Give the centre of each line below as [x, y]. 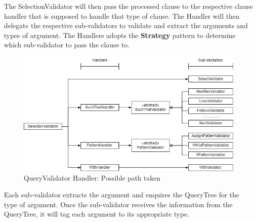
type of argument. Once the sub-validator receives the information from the [118, 204]
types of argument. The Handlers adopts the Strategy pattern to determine [120, 35]
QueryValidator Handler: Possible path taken [92, 178]
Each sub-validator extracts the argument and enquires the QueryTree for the [122, 194]
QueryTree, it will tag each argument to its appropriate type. [97, 214]
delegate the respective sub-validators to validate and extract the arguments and [126, 25]
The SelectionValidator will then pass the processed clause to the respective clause [128, 6]
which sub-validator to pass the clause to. [67, 45]
